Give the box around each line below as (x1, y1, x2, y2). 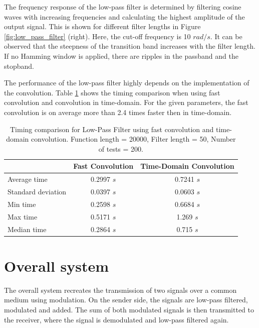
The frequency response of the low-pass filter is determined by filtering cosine (4, 2, 241, 12)
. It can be (210, 31, 242, 41)
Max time (8, 211, 38, 222)
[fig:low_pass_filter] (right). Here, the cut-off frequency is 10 (4, 31, 191, 41)
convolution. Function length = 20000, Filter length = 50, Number (31, 134, 236, 144)
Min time (8, 198, 36, 209)
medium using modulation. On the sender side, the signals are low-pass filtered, (4, 294, 248, 305)
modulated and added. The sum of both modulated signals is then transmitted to (4, 304, 254, 314)
